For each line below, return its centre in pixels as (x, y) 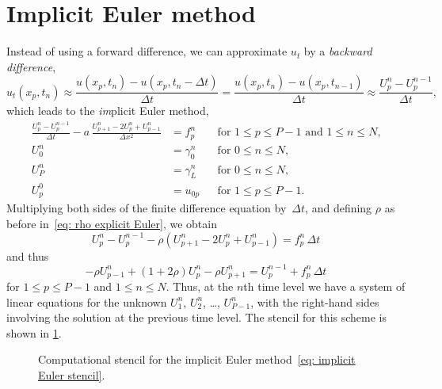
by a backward (338, 51)
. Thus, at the (200, 286)
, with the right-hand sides (315, 301)
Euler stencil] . (72, 375)
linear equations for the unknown (87, 301)
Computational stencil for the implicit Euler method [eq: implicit (197, 359)
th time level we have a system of (324, 286)
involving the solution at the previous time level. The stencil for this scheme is (197, 317)
